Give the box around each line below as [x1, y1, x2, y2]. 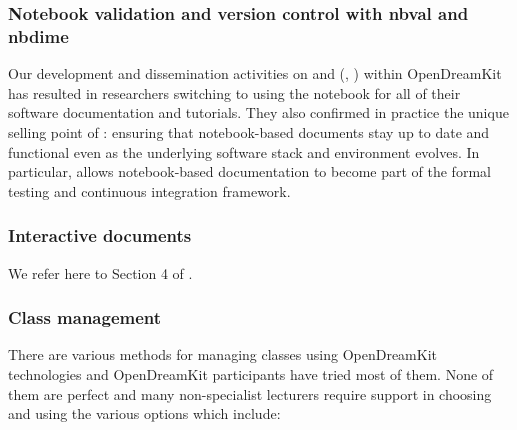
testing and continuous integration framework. [8, 180, 291, 201]
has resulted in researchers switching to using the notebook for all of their [8, 82, 461, 103]
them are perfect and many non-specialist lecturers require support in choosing [8, 383, 492, 404]
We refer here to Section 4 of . [8, 262, 193, 283]
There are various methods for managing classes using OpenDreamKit [8, 344, 438, 365]
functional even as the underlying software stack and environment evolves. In [8, 141, 480, 162]
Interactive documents [8, 223, 192, 248]
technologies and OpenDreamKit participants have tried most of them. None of [8, 363, 494, 384]
